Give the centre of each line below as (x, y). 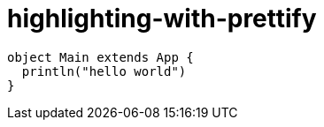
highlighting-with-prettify (162, 19)
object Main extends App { (100, 57)
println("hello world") (104, 71)
